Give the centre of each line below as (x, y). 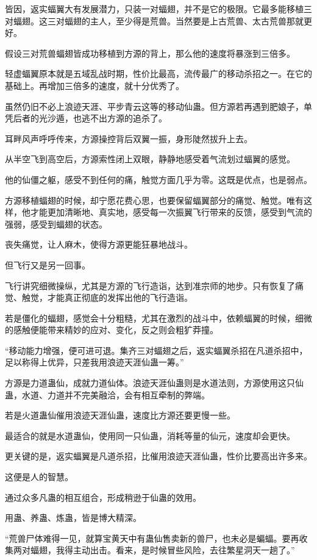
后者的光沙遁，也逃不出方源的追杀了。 (90, 118)
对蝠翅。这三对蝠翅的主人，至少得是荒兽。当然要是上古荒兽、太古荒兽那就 (154, 20)
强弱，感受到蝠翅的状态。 (56, 224)
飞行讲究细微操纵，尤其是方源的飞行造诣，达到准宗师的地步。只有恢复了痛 (154, 285)
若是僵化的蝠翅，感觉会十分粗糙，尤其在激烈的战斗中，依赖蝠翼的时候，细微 (158, 318)
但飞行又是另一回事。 (48, 264)
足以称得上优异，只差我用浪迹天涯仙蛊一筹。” (94, 362)
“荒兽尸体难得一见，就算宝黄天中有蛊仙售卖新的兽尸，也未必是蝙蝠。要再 (152, 538)
